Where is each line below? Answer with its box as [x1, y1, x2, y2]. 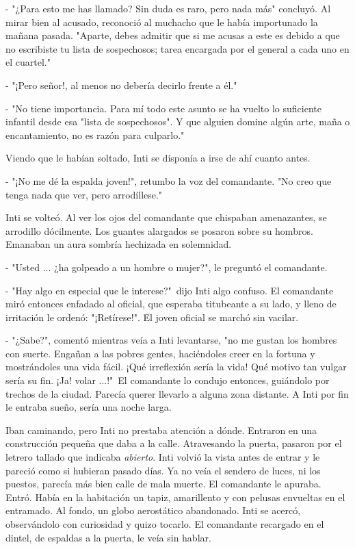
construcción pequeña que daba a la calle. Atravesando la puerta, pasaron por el [5, 436, 342, 450]
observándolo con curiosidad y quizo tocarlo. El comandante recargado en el [5, 517, 324, 531]
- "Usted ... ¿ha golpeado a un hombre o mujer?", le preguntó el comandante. [5, 259, 328, 274]
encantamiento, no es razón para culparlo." [5, 127, 185, 142]
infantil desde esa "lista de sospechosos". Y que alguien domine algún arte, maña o [5, 114, 350, 129]
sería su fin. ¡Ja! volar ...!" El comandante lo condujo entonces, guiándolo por [5, 373, 330, 387]
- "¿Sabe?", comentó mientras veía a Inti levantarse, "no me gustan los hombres [5, 333, 337, 347]
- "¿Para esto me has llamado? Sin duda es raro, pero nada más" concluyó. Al [5, 1, 331, 15]
